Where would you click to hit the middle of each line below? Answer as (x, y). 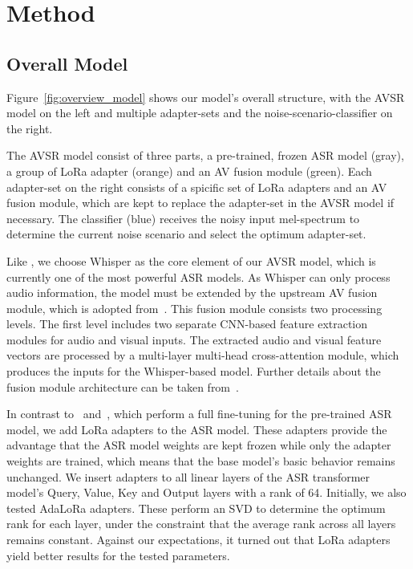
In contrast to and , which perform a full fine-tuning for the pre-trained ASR (199, 414)
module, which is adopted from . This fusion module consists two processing (194, 308)
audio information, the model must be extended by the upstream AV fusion (192, 293)
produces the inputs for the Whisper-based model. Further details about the (194, 371)
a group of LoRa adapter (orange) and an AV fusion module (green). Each (189, 171)
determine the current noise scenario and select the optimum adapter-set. (186, 234)
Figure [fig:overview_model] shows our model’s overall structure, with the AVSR (206, 97)
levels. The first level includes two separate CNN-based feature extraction (187, 324)
